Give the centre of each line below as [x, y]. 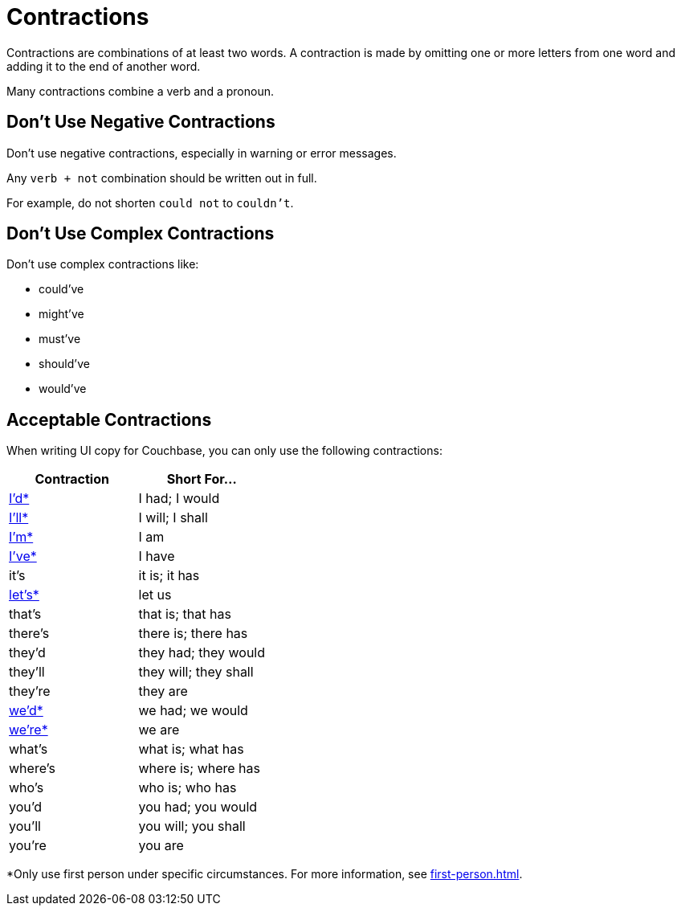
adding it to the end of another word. [104, 66]
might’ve [61, 314]
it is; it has [169, 576]
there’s [29, 634]
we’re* [29, 730]
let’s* [24, 595]
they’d [27, 653]
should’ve [64, 364]
